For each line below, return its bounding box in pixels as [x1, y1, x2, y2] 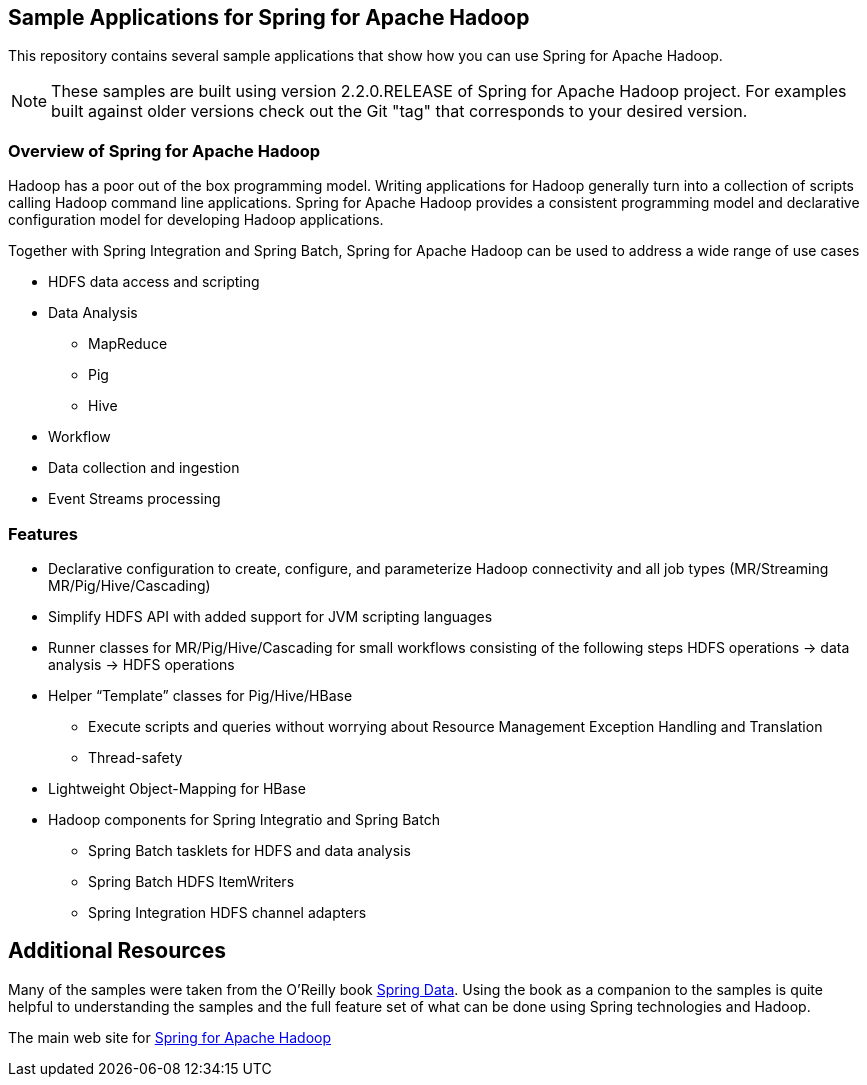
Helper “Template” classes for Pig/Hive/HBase [48, 686, 353, 704]
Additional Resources [8, 938, 226, 964]
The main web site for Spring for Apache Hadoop [8, 1028, 332, 1046]
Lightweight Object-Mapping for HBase [48, 779, 306, 797]
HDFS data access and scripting [48, 273, 260, 291]
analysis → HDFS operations [48, 655, 235, 673]
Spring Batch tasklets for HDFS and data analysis [88, 841, 411, 859]
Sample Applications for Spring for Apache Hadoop [8, 5, 530, 30]
